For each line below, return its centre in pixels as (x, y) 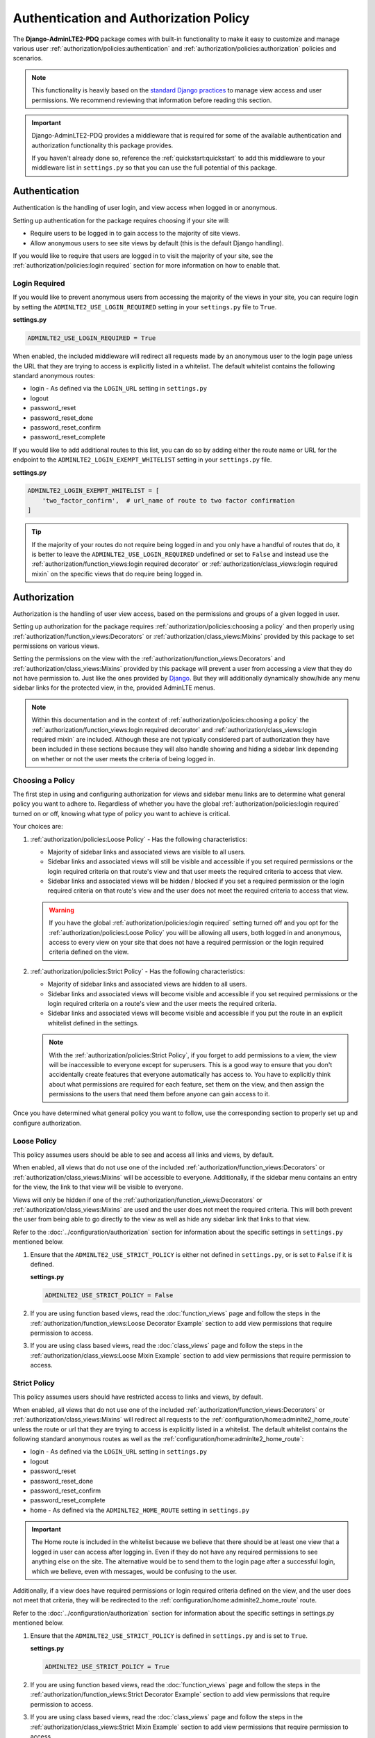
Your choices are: (38, 827)
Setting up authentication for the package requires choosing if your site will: (121, 220)
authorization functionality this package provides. (102, 145)
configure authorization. (47, 1123)
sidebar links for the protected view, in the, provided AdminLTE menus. (114, 688)
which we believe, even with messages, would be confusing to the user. (134, 1571)
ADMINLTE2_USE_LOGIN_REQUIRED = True (92, 338)
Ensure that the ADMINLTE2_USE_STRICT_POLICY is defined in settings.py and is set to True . (169, 1635)
